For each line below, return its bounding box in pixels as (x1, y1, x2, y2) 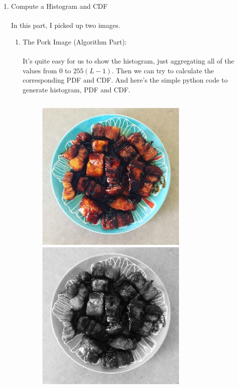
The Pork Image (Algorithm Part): (22, 36, 127, 46)
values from (22, 65, 57, 75)
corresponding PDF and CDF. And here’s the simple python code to (22, 75, 228, 85)
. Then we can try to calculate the (112, 65, 214, 75)
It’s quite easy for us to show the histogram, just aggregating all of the (22, 55, 234, 65)
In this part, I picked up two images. (11, 20, 120, 30)
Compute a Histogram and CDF (11, 1, 108, 11)
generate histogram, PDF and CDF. (22, 84, 131, 94)
